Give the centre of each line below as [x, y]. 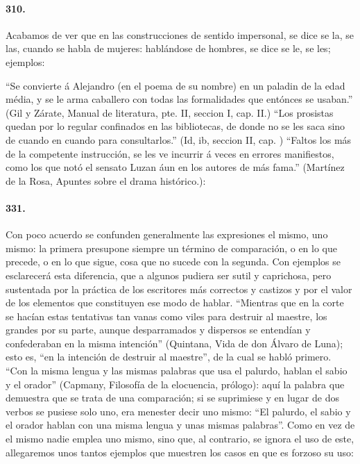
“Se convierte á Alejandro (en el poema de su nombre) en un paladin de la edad [175, 85]
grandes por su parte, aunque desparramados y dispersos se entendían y [158, 330]
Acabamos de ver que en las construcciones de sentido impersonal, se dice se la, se [180, 34]
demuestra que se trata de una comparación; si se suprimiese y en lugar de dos [172, 398]
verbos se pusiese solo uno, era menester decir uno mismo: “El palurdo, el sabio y [178, 411]
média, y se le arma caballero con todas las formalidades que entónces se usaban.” [179, 99]
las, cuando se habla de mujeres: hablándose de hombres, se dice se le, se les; [168, 48]
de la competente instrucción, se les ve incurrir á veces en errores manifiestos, [170, 153]
